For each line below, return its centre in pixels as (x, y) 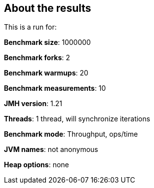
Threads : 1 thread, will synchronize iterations (77, 119)
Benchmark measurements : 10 (55, 88)
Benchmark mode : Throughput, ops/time (71, 134)
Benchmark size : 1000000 (47, 42)
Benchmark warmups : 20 (46, 73)
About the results (48, 8)
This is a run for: (30, 27)
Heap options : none (37, 165)
